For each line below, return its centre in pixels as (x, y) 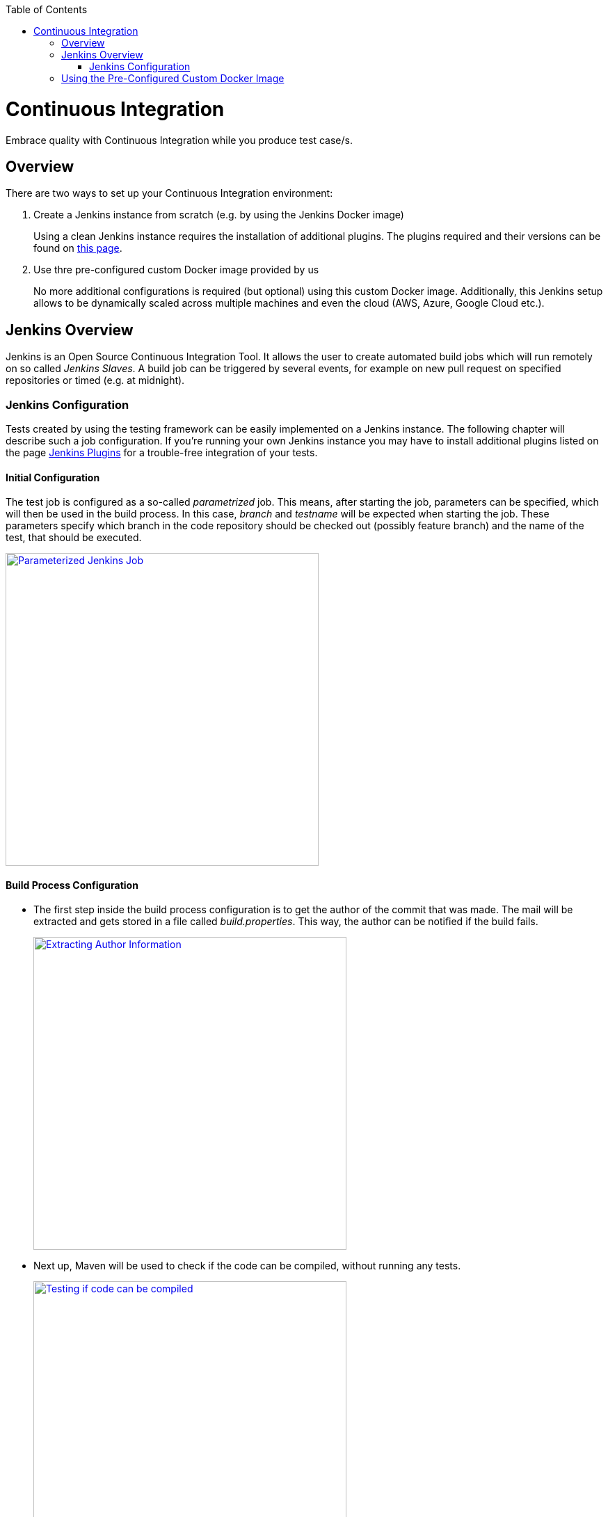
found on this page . (78, 248)
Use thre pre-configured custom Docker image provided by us (176, 270)
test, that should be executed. (74, 538)
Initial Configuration (53, 477)
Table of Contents (47, 9)
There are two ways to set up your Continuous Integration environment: (169, 193)
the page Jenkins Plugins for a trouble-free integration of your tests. (162, 452)
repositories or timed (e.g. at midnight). (95, 380)
